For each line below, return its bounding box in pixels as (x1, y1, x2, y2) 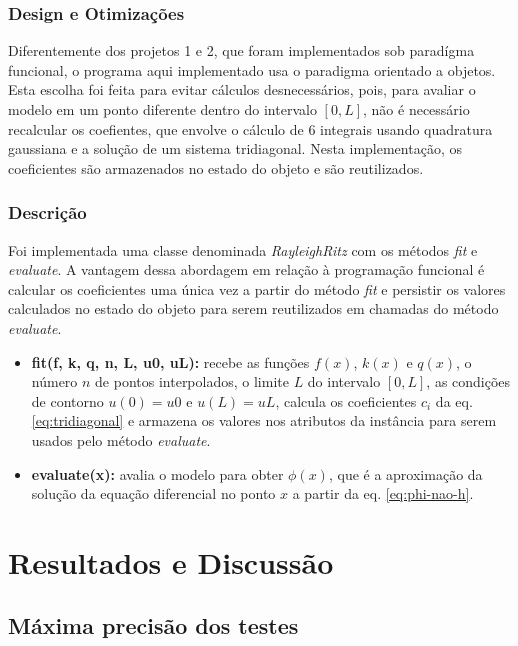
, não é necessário (363, 99, 470, 119)
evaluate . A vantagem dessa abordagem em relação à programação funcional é (8, 259, 485, 280)
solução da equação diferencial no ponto (31, 483, 276, 504)
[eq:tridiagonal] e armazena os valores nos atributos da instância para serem (31, 410, 497, 431)
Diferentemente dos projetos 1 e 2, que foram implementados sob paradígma (8, 40, 475, 61)
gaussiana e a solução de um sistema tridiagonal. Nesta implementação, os (8, 138, 462, 159)
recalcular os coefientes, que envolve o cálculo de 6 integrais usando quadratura (8, 118, 493, 139)
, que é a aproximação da (328, 463, 483, 484)
